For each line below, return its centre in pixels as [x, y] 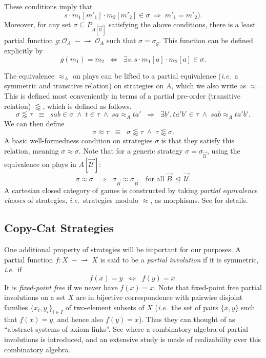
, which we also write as [209, 86]
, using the [224, 150]
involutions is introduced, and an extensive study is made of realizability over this [133, 339]
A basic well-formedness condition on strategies [78, 140]
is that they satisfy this [198, 140]
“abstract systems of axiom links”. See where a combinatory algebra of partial [126, 329]
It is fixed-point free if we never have [61, 287]
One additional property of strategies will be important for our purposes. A [122, 249]
